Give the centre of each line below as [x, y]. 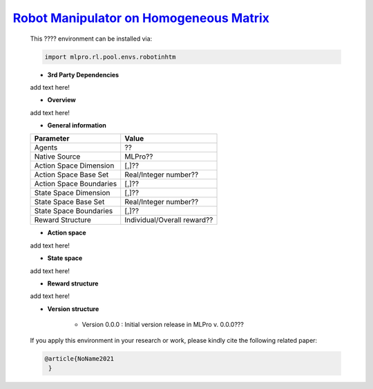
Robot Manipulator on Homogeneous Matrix [141, 18]
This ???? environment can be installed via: [91, 39]
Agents [46, 148]
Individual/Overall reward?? [169, 220]
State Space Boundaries [74, 211]
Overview [61, 100]
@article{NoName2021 [79, 358]
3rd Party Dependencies [83, 74]
